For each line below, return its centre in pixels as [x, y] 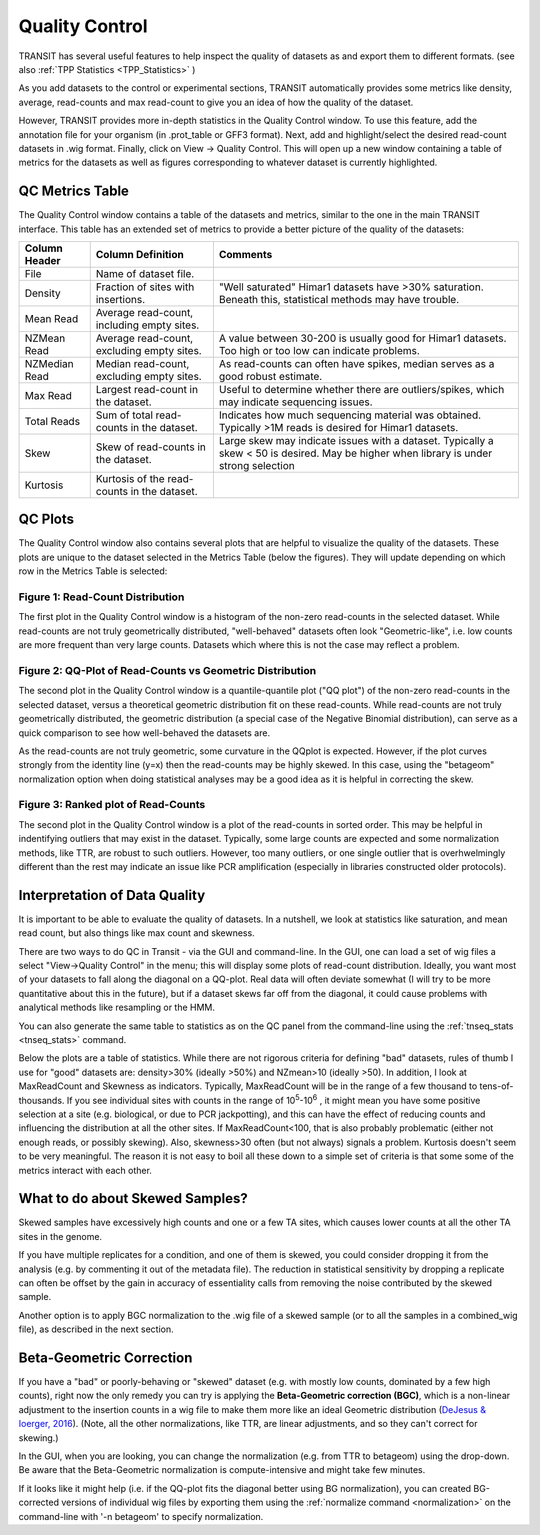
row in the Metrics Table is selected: [93, 571]
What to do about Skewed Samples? [133, 1198]
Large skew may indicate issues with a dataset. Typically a [356, 440]
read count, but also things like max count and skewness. [136, 933]
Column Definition [139, 254]
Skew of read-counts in [151, 447]
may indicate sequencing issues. [296, 402]
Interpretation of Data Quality [112, 895]
